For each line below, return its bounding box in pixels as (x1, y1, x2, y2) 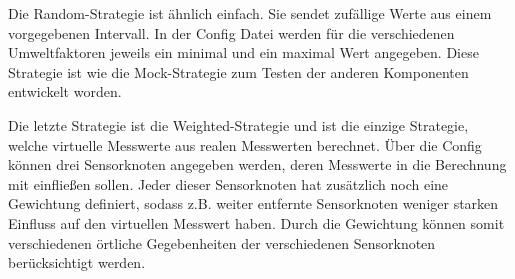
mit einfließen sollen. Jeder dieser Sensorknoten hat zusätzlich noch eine (8, 173, 449, 194)
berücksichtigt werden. (8, 252, 146, 273)
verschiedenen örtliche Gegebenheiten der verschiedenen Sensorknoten (8, 232, 436, 253)
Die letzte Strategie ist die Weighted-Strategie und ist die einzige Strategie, (8, 114, 469, 135)
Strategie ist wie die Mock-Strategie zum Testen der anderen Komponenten (8, 61, 469, 82)
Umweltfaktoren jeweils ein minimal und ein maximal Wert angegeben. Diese (8, 42, 479, 63)
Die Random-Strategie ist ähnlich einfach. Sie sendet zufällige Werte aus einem (8, 3, 492, 23)
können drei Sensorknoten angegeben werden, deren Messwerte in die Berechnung (8, 154, 507, 175)
